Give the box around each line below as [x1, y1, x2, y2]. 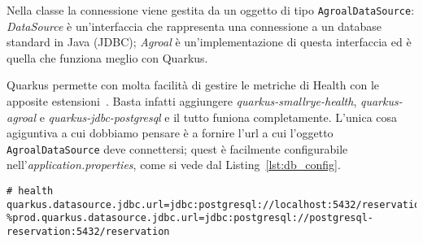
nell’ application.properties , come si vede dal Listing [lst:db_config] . [7, 156, 341, 173]
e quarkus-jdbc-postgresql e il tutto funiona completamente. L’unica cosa [39, 108, 398, 125]
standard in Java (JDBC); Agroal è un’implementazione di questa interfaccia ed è [7, 33, 412, 50]
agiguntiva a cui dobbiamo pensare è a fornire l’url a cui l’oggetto [7, 124, 334, 141]
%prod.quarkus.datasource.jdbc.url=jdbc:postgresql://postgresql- [7, 212, 374, 224]
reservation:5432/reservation [7, 226, 170, 238]
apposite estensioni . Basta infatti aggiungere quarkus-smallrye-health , [7, 93, 357, 110]
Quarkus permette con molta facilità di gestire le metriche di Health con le [7, 76, 379, 93]
